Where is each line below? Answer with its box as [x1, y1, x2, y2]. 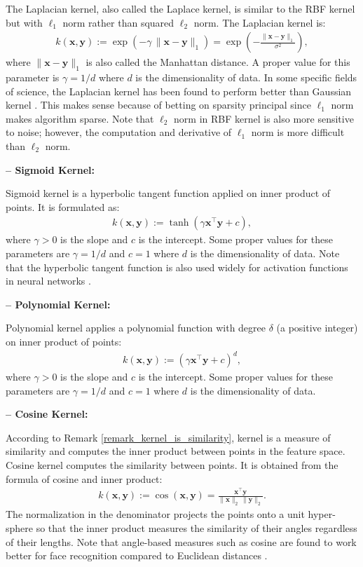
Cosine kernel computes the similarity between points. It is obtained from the [6, 458, 338, 472]
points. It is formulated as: [6, 199, 120, 214]
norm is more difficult [251, 125, 345, 139]
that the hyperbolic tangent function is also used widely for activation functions [6, 259, 348, 274]
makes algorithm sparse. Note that [6, 111, 154, 125]
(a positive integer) [276, 320, 358, 335]
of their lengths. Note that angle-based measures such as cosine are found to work [6, 534, 357, 549]
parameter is [6, 70, 60, 85]
